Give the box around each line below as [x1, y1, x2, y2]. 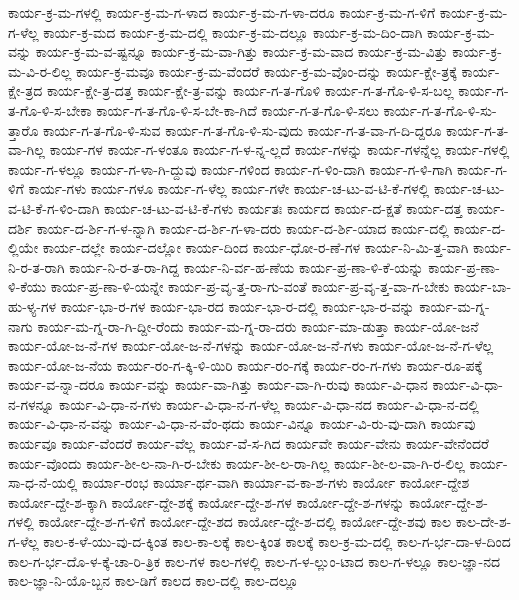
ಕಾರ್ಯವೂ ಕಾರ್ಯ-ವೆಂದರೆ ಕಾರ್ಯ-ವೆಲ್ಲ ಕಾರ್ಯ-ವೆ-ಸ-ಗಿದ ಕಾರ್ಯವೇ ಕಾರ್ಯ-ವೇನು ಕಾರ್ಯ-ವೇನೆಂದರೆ [8, 433, 489, 454]
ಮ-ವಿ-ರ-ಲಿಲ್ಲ [8, 60, 72, 81]
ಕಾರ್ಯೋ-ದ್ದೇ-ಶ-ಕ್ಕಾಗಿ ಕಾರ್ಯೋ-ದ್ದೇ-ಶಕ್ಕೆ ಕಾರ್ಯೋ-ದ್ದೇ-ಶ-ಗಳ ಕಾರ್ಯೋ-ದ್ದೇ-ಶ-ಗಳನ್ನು [8, 491, 405, 512]
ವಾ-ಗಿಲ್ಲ [8, 139, 45, 160]
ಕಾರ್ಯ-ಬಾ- [453, 276, 512, 297]
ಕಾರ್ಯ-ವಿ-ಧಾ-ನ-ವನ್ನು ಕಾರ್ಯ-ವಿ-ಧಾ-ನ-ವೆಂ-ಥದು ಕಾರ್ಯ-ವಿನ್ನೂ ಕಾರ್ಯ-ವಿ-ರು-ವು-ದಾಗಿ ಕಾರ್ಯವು [8, 413, 476, 434]
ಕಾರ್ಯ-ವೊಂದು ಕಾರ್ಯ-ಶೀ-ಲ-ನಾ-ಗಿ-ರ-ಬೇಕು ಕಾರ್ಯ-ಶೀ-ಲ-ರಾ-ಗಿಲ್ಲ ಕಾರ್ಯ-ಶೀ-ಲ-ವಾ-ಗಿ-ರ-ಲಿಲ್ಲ [8, 452, 465, 473]
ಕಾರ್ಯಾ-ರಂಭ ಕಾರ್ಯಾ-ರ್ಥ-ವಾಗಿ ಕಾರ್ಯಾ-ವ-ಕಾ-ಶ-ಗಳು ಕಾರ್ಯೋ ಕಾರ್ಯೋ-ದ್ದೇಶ [81, 472, 470, 493]
